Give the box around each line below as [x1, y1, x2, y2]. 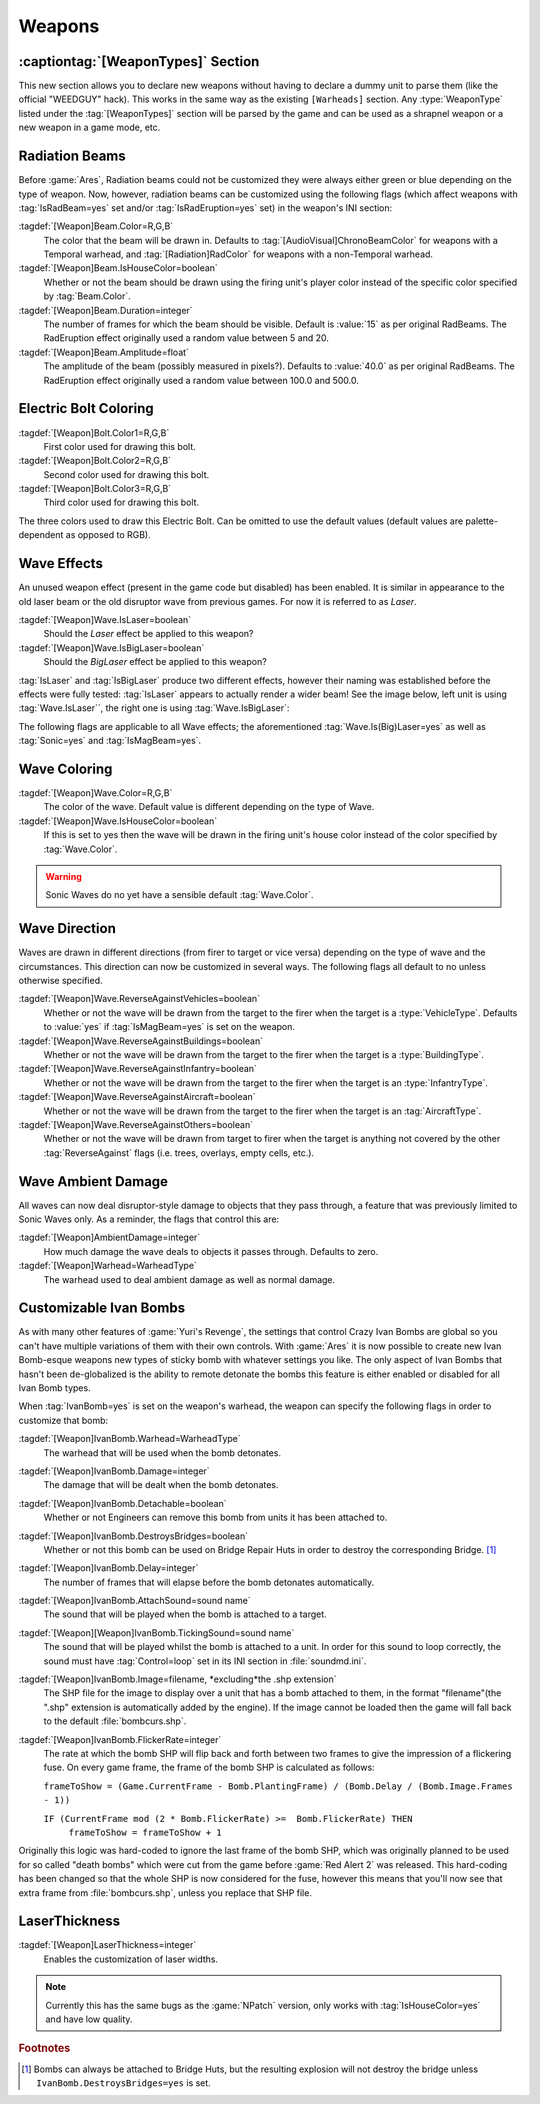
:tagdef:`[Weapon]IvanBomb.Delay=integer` [18, 1562, 199, 1574]
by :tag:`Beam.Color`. [43, 290, 132, 302]
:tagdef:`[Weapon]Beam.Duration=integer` [18, 304, 194, 316]
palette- [465, 515, 499, 527]
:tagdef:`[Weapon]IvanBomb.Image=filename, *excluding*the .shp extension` [18, 1673, 337, 1685]
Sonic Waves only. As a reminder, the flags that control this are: [18, 1213, 280, 1225]
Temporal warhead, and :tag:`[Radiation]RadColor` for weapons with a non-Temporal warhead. [43, 248, 434, 260]
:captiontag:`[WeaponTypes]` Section [18, 53, 260, 70]
